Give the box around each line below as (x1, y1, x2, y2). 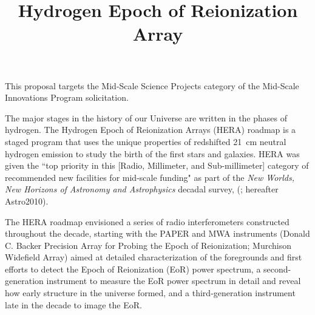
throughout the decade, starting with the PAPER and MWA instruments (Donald (5, 227, 310, 240)
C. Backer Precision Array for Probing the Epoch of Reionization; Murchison (5, 239, 291, 251)
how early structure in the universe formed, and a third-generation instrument (5, 286, 296, 299)
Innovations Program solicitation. (5, 91, 129, 104)
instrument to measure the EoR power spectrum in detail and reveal (46, 274, 301, 287)
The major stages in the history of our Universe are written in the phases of (5, 111, 288, 124)
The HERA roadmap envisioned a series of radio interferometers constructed (5, 215, 290, 228)
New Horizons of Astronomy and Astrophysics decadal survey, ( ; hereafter (5, 183, 279, 195)
